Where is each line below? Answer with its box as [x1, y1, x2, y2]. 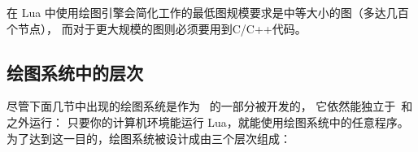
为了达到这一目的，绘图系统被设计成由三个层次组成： [7, 129, 291, 146]
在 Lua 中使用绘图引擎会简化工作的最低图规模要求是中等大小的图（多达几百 [7, 4, 409, 20]
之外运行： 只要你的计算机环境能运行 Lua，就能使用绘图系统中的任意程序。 [7, 113, 409, 130]
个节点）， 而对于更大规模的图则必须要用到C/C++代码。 [7, 20, 307, 37]
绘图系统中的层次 [7, 59, 143, 85]
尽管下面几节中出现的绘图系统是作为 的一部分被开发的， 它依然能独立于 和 [7, 98, 413, 115]
